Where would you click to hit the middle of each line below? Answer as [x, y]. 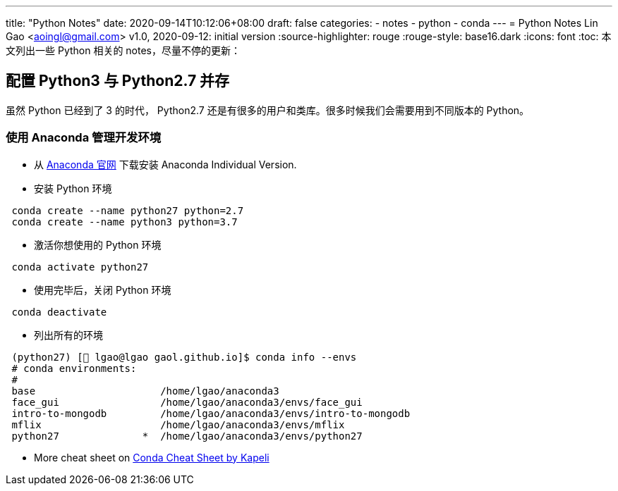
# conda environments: [74, 368]
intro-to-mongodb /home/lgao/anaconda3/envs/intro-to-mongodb [211, 413]
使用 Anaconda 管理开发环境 [84, 138]
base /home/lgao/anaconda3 [145, 391]
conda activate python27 [80, 267]
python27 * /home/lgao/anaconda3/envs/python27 [187, 436]
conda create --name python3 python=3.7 [125, 222]
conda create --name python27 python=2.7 [128, 210]
